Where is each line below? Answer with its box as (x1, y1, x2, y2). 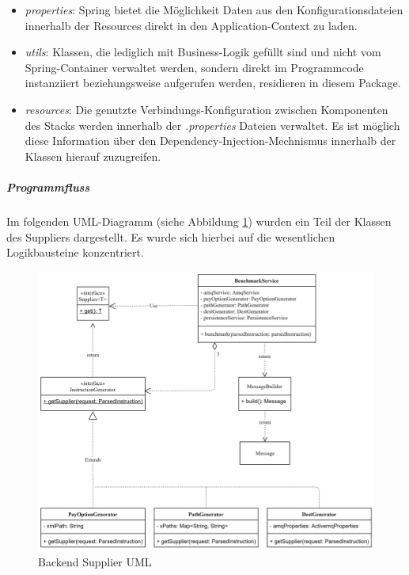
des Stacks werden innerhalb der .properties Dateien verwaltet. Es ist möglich (25, 116, 400, 133)
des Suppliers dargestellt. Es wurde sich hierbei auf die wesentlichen (6, 228, 335, 245)
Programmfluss (6, 178, 90, 195)
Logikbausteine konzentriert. (6, 244, 144, 261)
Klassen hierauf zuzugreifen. (25, 147, 161, 164)
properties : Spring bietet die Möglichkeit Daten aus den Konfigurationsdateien (25, 2, 403, 17)
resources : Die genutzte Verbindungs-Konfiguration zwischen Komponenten (25, 101, 388, 117)
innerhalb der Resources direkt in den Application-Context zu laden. (25, 17, 358, 33)
